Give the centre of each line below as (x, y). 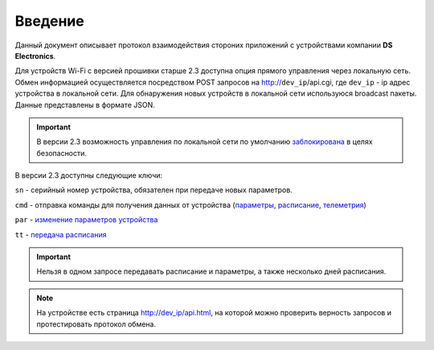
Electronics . (35, 56)
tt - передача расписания (61, 234)
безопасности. (62, 153)
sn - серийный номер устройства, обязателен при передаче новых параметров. (154, 190)
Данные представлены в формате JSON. (85, 105)
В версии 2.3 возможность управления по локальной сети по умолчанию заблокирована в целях (205, 142)
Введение (49, 21)
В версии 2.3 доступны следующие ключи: (89, 175)
